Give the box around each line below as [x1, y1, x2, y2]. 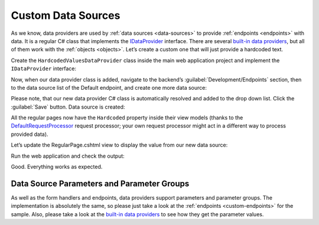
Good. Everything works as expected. [11, 163, 103, 171]
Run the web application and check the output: [11, 152, 125, 159]
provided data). [11, 131, 48, 138]
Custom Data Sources [11, 9, 121, 22]
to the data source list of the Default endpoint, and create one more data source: [11, 84, 207, 91]
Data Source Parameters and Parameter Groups [11, 178, 190, 188]
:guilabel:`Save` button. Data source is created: [11, 103, 125, 110]
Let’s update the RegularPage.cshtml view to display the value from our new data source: [11, 142, 228, 149]
